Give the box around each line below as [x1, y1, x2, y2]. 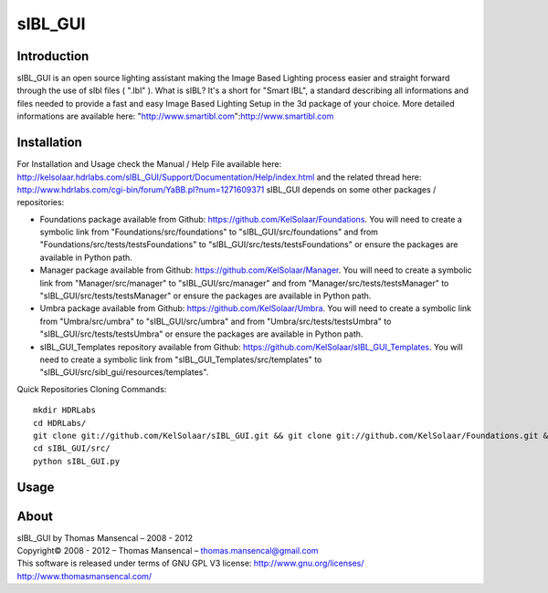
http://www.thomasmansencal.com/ [16, 570, 153, 581]
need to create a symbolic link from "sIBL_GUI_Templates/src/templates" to [39, 354, 322, 365]
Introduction [16, 48, 90, 64]
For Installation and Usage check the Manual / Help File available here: [16, 159, 282, 170]
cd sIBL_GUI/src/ [33, 443, 111, 453]
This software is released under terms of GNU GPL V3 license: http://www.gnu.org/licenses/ [16, 557, 364, 569]
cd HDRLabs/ [33, 418, 87, 428]
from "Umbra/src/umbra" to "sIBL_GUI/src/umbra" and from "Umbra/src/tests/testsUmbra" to [39, 316, 392, 327]
